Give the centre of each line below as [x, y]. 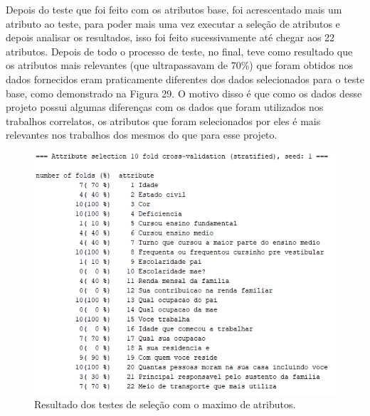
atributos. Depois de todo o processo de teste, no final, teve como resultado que [179, 51]
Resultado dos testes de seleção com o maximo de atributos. [165, 404]
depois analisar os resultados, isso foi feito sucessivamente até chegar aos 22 [170, 37]
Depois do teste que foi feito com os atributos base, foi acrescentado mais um [174, 9]
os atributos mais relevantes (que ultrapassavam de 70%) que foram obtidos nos [180, 65]
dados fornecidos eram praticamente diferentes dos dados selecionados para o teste [185, 79]
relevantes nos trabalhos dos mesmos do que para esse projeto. [142, 135]
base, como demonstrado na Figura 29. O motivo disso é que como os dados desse [184, 93]
